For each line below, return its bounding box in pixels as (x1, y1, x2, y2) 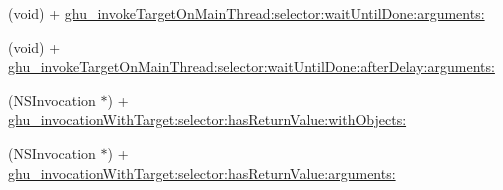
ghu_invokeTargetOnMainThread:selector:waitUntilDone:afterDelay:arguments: (8, 56, 495, 77)
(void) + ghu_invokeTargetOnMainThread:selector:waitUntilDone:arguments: (8, 3, 485, 23)
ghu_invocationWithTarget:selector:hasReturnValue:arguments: (8, 162, 396, 183)
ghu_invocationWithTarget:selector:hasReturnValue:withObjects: (8, 109, 407, 130)
